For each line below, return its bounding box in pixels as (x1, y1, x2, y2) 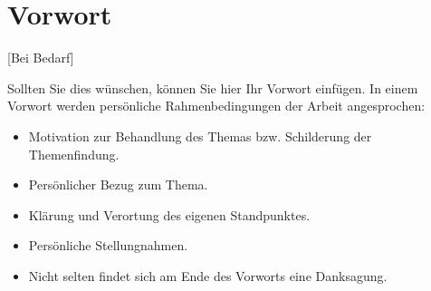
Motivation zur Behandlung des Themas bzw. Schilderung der (28, 126, 372, 145)
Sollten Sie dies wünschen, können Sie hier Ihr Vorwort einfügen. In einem (7, 78, 418, 97)
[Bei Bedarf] (7, 48, 74, 67)
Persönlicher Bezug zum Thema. (28, 175, 208, 194)
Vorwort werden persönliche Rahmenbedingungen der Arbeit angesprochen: (7, 96, 426, 115)
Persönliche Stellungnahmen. (28, 236, 188, 255)
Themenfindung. (28, 144, 120, 163)
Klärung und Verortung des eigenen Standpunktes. (28, 205, 311, 224)
